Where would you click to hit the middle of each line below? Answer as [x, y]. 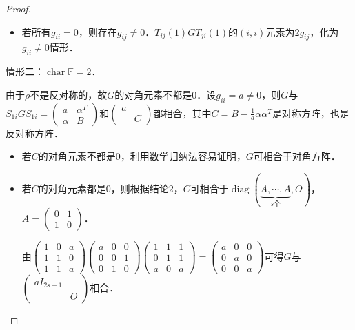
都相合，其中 [182, 113]
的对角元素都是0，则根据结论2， [111, 188]
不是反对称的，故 [69, 94]
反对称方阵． [34, 133]
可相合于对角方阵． [297, 156]
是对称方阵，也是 [311, 113]
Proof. [18, 8]
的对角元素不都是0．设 [165, 94]
